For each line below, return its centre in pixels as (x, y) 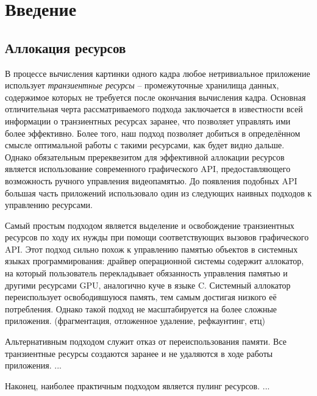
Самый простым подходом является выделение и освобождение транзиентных (150, 225)
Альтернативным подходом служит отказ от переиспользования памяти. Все (146, 341)
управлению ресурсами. (49, 205)
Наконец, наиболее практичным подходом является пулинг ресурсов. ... (137, 385)
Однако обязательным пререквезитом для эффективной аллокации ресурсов (145, 157)
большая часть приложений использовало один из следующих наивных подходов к (158, 193)
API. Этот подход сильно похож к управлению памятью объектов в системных (151, 249)
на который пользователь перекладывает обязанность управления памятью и (146, 273)
